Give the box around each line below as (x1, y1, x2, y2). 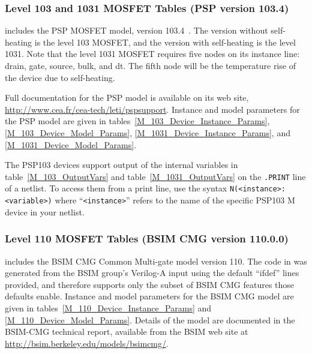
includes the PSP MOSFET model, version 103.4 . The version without (5, 24, 268, 37)
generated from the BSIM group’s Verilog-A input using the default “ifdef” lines (5, 266, 299, 279)
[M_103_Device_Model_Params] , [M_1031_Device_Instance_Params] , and (5, 126, 290, 139)
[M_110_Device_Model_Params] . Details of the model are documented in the (5, 313, 295, 326)
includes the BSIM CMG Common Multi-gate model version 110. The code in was (5, 254, 307, 267)
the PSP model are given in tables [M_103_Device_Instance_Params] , (5, 115, 270, 127)
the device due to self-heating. (5, 71, 115, 83)
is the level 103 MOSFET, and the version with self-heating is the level (34, 35, 296, 48)
